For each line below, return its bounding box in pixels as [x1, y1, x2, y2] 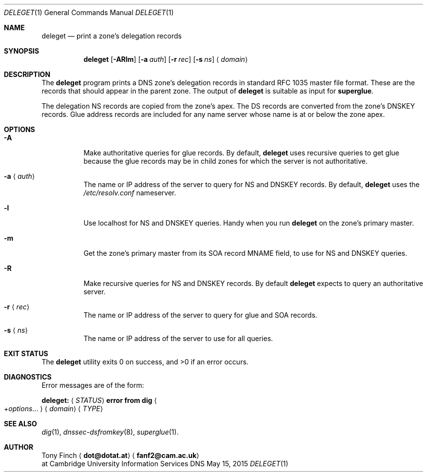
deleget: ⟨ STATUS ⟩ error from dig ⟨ [41, 396, 157, 404]
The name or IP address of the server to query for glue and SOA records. [83, 311, 317, 319]
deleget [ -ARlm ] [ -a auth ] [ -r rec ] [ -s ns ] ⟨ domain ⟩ [83, 55, 248, 63]
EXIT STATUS [4, 349, 48, 358]
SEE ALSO [4, 419, 37, 428]
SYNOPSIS [4, 47, 39, 55]
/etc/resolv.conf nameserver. [83, 189, 176, 197]
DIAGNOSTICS [4, 373, 52, 381]
